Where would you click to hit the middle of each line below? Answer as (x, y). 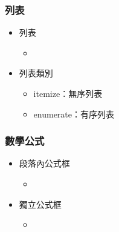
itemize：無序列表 (68, 93)
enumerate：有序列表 (74, 114)
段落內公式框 (44, 163)
